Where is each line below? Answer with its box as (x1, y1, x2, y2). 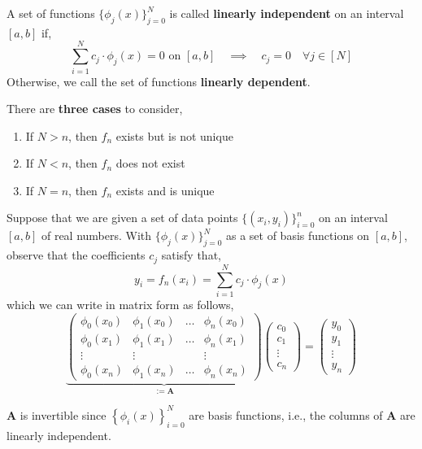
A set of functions (7, 5, 95, 21)
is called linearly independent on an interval (169, 5, 404, 21)
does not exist (115, 155, 185, 172)
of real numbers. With (41, 227, 152, 244)
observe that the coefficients (7, 246, 146, 264)
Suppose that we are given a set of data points (7, 209, 238, 226)
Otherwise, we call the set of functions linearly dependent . (7, 72, 311, 89)
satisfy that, (161, 246, 221, 264)
